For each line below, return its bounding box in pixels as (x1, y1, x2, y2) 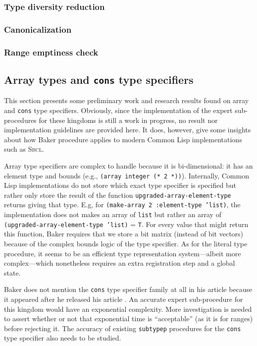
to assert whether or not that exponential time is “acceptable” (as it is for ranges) (4, 313, 253, 324)
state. (4, 267, 21, 278)
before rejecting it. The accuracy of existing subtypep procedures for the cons (4, 323, 241, 333)
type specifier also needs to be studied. (4, 333, 121, 343)
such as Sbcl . (4, 144, 44, 154)
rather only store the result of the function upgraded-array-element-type (4, 189, 231, 200)
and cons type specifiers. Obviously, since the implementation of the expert (4, 105, 233, 115)
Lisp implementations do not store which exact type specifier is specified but (4, 180, 236, 190)
